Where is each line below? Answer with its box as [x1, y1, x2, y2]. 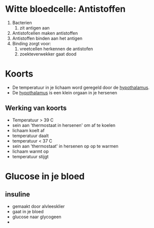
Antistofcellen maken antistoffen [12, 30, 78, 36]
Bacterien [12, 20, 32, 26]
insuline [5, 190, 31, 199]
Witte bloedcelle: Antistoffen [5, 3, 126, 15]
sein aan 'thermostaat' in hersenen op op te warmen [12, 143, 119, 149]
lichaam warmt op [12, 148, 49, 154]
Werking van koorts [5, 104, 67, 113]
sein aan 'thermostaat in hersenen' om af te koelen [12, 122, 116, 128]
